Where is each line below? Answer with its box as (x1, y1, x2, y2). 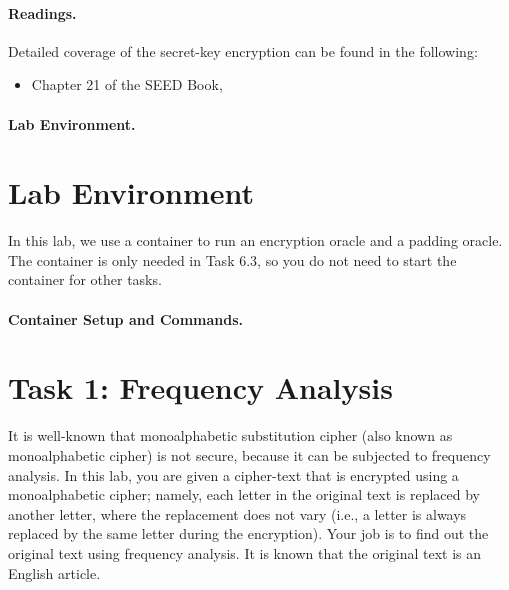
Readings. (8, 2, 77, 23)
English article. (8, 562, 101, 583)
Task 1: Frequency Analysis (8, 367, 393, 408)
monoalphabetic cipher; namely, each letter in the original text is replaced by (8, 484, 480, 505)
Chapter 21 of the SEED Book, (31, 74, 223, 95)
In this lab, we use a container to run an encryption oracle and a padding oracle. (8, 230, 503, 251)
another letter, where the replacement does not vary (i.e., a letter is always (8, 503, 467, 524)
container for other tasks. (8, 269, 162, 290)
